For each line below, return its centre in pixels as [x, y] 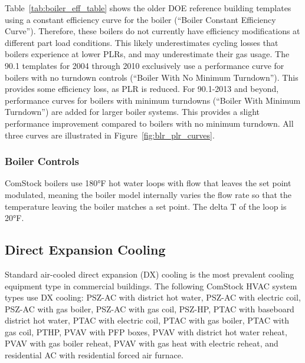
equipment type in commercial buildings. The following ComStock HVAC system [151, 286]
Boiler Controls [42, 161]
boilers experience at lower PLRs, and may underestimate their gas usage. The [147, 54]
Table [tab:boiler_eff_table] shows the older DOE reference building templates [148, 8]
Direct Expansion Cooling [85, 250]
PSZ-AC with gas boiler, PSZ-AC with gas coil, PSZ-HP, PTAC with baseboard [150, 308]
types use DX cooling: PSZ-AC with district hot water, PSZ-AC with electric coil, [153, 297]
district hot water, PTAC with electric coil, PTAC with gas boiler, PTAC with [147, 320]
